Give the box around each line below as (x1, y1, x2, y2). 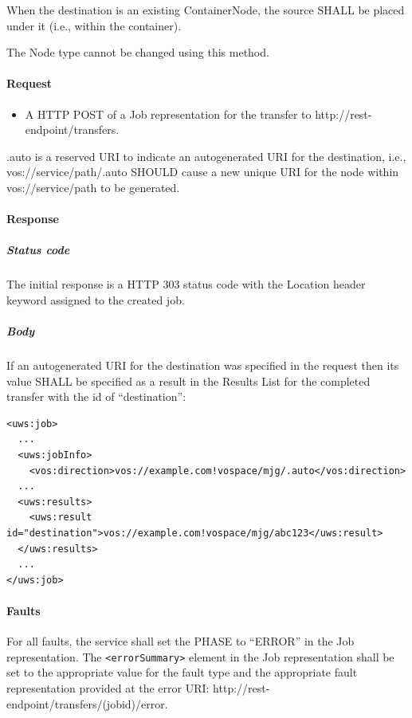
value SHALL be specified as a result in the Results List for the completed (6, 372, 371, 389)
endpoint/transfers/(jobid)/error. (6, 695, 168, 712)
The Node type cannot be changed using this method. (6, 44, 269, 61)
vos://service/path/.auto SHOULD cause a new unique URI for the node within (6, 163, 399, 180)
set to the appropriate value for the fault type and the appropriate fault (6, 664, 358, 681)
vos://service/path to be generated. (6, 179, 180, 195)
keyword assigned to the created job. (6, 291, 185, 308)
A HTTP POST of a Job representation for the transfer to (25, 105, 312, 122)
